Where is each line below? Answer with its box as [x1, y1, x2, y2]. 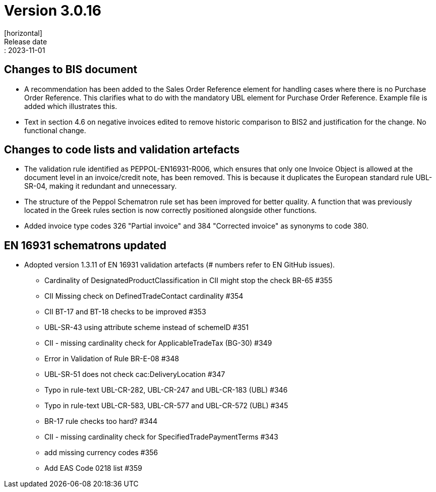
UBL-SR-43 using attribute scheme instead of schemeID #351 [44, 323, 249, 332]
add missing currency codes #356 [44, 448, 158, 457]
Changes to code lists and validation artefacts [4, 143, 240, 156]
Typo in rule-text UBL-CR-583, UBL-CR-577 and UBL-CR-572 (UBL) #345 [44, 401, 288, 410]
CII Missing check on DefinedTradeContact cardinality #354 [44, 292, 243, 301]
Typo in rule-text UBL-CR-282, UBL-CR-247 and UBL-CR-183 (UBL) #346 [44, 386, 288, 395]
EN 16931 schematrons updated [4, 239, 167, 252]
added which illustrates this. [24, 101, 117, 111]
